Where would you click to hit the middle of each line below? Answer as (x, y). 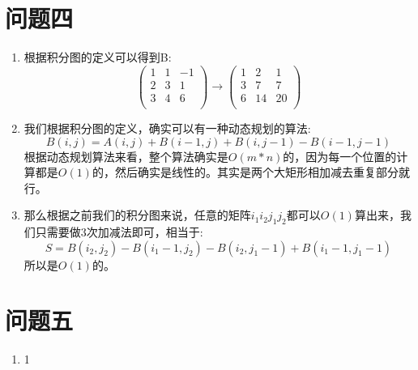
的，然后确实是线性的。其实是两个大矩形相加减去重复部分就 (251, 172)
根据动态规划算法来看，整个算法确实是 (126, 156)
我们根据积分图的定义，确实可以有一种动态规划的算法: (167, 128)
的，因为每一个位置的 (340, 156)
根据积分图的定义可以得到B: (98, 57)
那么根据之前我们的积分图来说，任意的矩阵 (137, 215)
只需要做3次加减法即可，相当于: (119, 232)
